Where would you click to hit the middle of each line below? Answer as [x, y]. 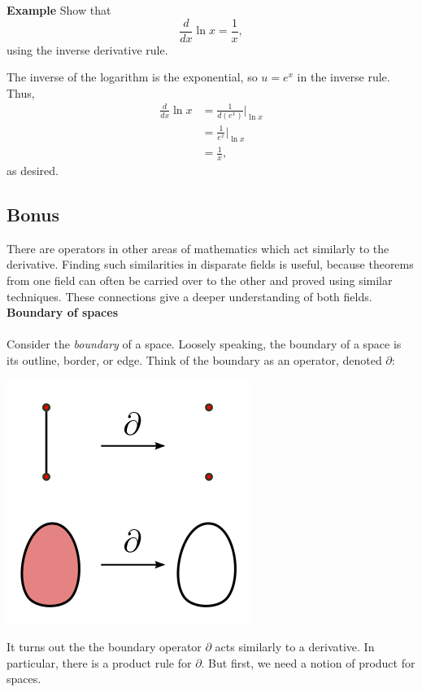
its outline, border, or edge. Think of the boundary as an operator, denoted [194, 359]
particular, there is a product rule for [99, 662]
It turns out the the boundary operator [104, 647]
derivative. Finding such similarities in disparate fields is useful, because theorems [210, 264]
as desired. [33, 171]
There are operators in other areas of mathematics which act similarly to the [198, 248]
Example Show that [59, 10]
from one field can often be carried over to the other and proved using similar [200, 280]
